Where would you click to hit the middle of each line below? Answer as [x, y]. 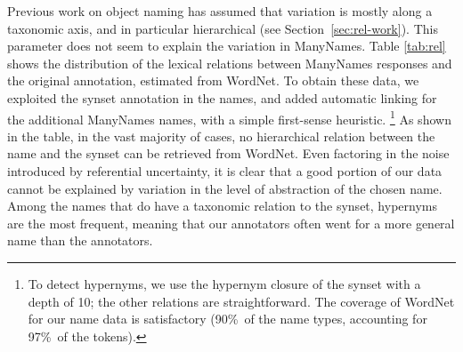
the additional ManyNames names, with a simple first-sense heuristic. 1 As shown [229, 117]
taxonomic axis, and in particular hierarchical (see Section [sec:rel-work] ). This [223, 28]
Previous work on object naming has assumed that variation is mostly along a [220, 11]
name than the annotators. [80, 240]
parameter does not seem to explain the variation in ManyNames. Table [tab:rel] [227, 46]
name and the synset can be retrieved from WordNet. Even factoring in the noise [228, 153]
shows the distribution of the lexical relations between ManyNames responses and [230, 63]
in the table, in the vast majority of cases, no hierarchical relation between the [221, 136]
